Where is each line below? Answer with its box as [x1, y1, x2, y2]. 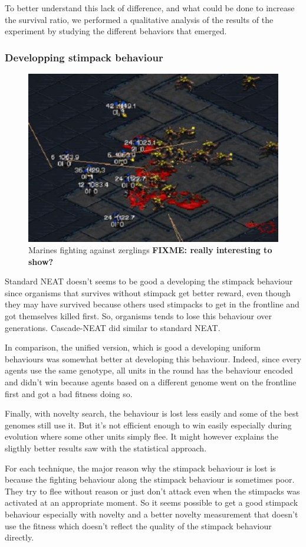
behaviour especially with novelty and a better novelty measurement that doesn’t [5, 507, 298, 520]
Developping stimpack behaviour [5, 50, 163, 64]
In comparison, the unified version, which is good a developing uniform [5, 341, 261, 353]
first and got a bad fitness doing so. [5, 387, 133, 399]
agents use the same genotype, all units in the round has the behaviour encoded [5, 364, 293, 376]
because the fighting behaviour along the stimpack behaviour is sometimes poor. [5, 473, 295, 486]
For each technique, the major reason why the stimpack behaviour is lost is [5, 461, 276, 474]
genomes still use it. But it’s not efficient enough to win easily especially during [5, 418, 292, 431]
